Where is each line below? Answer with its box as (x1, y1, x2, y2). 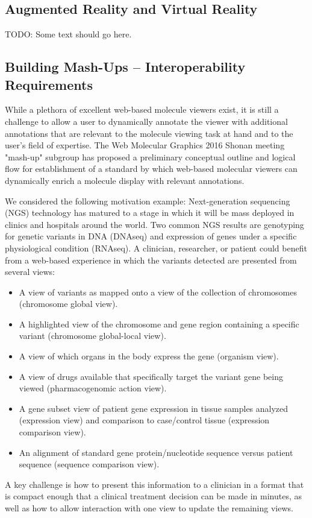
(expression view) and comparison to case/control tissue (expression (19, 414, 270, 426)
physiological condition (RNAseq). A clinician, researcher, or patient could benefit (5, 241, 307, 254)
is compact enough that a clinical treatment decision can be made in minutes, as (5, 490, 302, 502)
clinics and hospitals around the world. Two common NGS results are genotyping (5, 218, 304, 230)
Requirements (5, 75, 93, 93)
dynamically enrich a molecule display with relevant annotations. (5, 174, 245, 186)
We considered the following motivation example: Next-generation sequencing (5, 194, 290, 207)
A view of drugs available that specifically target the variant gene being (19, 370, 283, 382)
